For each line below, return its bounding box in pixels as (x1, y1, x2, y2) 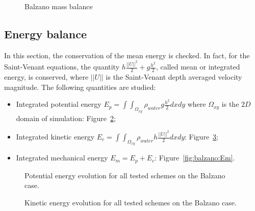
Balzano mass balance (24, 1, 93, 11)
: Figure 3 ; (185, 131, 219, 142)
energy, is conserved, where (4, 72, 89, 82)
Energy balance (4, 26, 87, 41)
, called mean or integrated (156, 61, 240, 72)
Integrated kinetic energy (16, 131, 95, 142)
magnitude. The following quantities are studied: (4, 81, 156, 92)
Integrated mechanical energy (16, 152, 108, 163)
